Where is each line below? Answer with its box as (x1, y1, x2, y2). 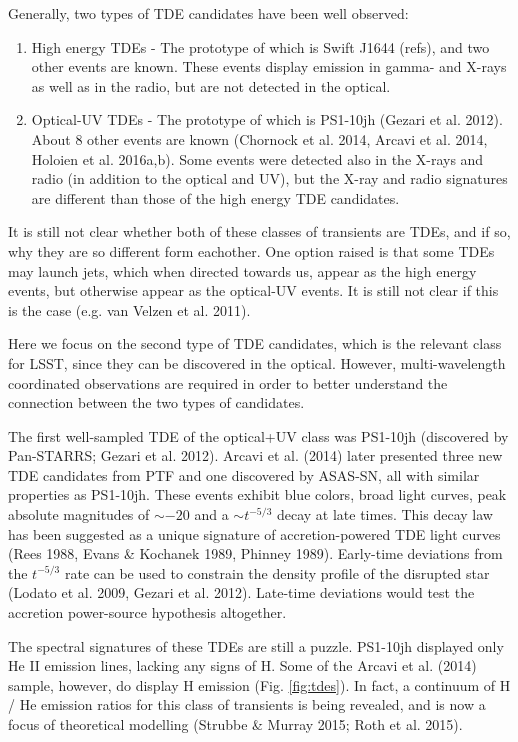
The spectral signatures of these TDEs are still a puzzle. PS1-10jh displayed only (8, 635, 504, 656)
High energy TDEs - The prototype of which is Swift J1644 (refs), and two (31, 36, 490, 57)
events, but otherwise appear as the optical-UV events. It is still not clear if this (8, 280, 499, 301)
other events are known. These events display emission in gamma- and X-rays (31, 56, 507, 77)
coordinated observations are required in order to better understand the (8, 372, 448, 393)
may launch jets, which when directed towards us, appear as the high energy (8, 260, 477, 281)
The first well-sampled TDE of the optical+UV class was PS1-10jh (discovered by (8, 425, 509, 446)
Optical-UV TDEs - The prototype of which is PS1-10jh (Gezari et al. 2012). (31, 109, 503, 130)
